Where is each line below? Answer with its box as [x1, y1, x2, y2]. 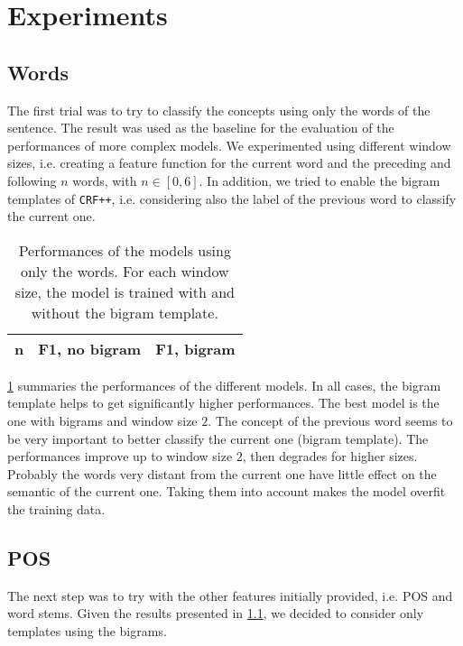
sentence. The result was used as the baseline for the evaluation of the [7, 118, 394, 137]
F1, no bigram [38, 337, 142, 359]
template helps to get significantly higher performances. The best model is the [7, 393, 440, 412]
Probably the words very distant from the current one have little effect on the [7, 464, 437, 483]
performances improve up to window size [7, 447, 233, 466]
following [7, 171, 57, 189]
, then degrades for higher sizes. [242, 447, 418, 466]
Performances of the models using [18, 239, 231, 261]
